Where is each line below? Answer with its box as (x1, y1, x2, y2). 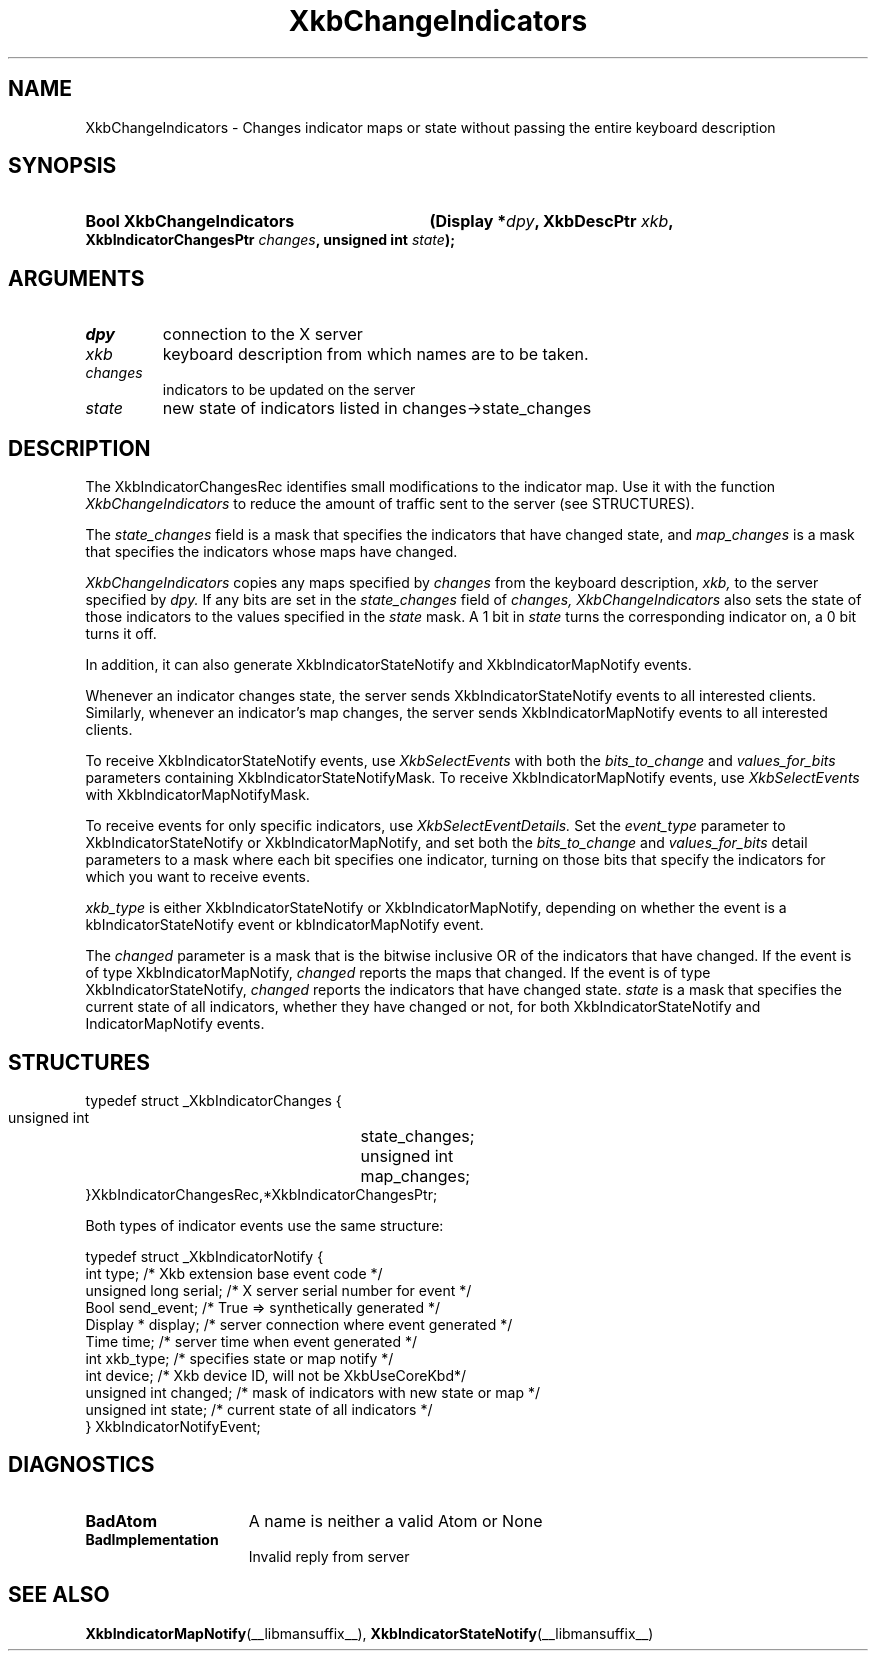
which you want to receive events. (85, 868, 311, 886)
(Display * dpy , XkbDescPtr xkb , (429, 211, 674, 232)
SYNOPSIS (8, 153, 117, 179)
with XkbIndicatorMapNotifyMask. (85, 786, 310, 804)
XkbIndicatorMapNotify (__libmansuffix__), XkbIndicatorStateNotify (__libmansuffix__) (85, 1624, 654, 1642)
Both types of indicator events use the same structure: (85, 1216, 444, 1234)
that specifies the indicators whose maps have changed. (85, 543, 458, 561)
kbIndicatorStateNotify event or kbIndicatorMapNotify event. (85, 916, 484, 934)
